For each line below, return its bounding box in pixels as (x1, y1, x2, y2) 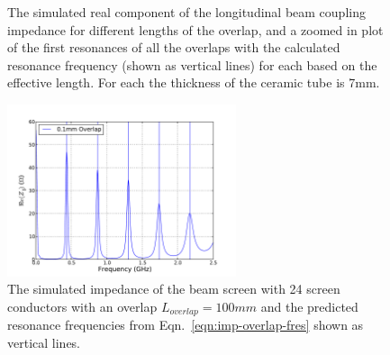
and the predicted (260, 296, 358, 315)
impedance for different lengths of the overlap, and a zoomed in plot (7, 20, 384, 39)
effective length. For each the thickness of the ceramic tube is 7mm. (7, 73, 380, 92)
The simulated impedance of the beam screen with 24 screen (7, 279, 340, 298)
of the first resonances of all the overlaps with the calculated (7, 38, 340, 57)
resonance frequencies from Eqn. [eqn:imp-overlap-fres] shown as (7, 315, 364, 334)
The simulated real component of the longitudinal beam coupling (7, 3, 366, 21)
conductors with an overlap (7, 296, 158, 315)
